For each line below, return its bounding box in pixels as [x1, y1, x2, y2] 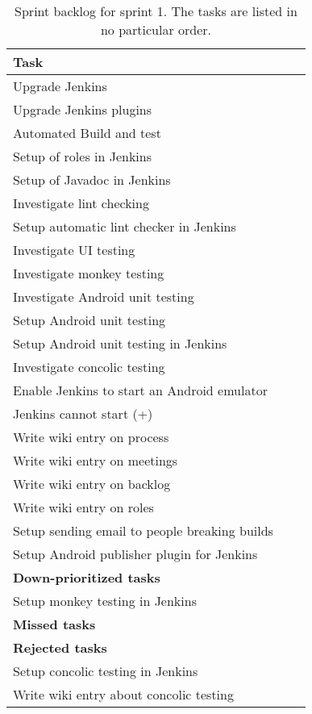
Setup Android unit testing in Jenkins [13, 334, 227, 353]
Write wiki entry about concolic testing [13, 685, 234, 704]
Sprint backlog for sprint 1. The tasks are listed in [15, 2, 297, 20]
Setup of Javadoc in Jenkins [13, 170, 171, 189]
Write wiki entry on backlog [13, 474, 171, 493]
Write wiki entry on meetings [13, 451, 178, 470]
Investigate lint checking [13, 194, 149, 212]
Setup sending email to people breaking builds [13, 521, 273, 540]
